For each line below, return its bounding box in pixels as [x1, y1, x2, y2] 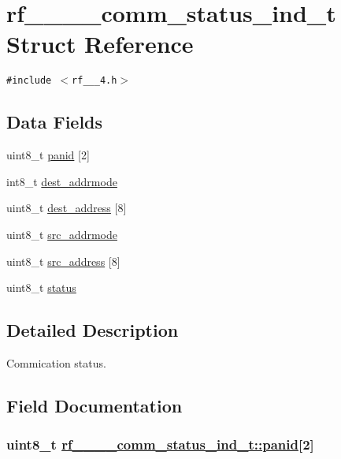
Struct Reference [6, 28, 194, 60]
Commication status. [6, 354, 106, 371]
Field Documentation [6, 393, 183, 417]
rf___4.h [72, 75, 117, 87]
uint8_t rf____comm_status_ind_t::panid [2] [6, 435, 314, 454]
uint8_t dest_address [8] [6, 200, 127, 216]
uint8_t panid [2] [6, 147, 90, 163]
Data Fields [6, 110, 103, 134]
